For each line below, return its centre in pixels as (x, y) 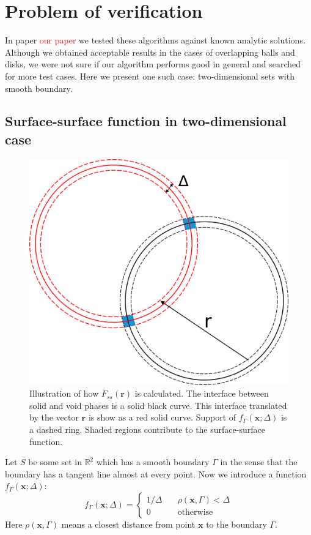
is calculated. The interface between (202, 393)
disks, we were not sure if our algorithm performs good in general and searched (153, 64)
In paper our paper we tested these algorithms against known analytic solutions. (155, 40)
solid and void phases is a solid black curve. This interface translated (158, 405)
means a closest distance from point (128, 524)
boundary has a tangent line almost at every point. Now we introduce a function (156, 473)
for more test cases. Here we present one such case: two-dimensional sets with (150, 76)
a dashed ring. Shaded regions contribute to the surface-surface (147, 429)
